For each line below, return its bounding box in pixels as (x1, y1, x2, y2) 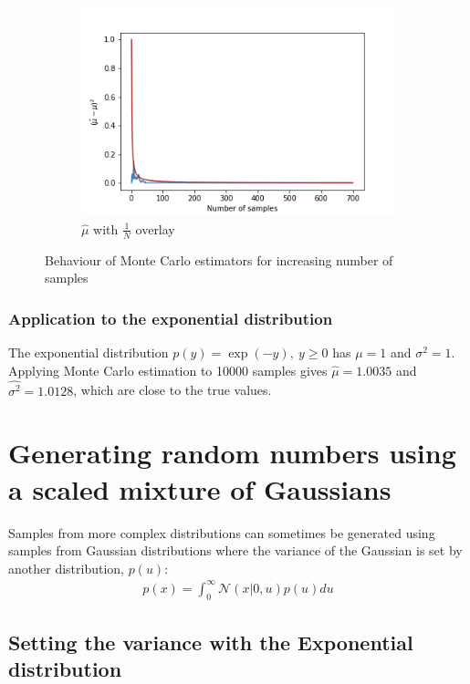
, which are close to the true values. (73, 380, 272, 399)
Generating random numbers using (8, 434, 456, 472)
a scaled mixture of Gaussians (8, 470, 392, 507)
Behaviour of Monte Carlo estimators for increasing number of (45, 250, 393, 269)
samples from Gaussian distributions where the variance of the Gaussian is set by (8, 541, 463, 560)
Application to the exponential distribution (8, 306, 333, 329)
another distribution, (8, 558, 124, 577)
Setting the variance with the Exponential (8, 628, 413, 657)
